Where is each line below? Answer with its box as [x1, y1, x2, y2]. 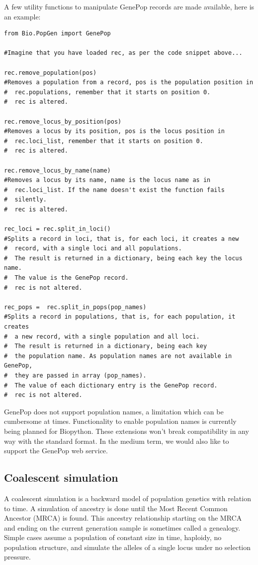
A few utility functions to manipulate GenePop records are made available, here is [4, 1, 255, 11]
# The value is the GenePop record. [4, 274, 129, 282]
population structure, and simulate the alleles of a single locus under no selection [4, 542, 251, 552]
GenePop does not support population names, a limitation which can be [4, 406, 224, 416]
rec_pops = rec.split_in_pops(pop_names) [4, 303, 147, 311]
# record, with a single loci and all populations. [4, 245, 182, 252]
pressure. [4, 552, 31, 562]
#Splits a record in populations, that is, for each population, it [4, 313, 236, 321]
